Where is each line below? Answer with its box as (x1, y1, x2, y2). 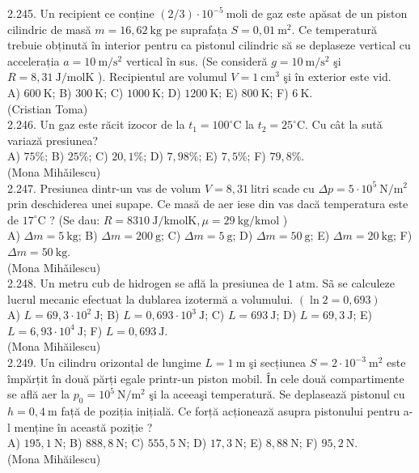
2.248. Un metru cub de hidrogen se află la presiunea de (7, 275, 285, 292)
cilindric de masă (7, 20, 91, 37)
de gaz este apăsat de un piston (251, 5, 408, 21)
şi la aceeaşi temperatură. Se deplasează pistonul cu (149, 386, 405, 403)
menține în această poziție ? (14, 418, 153, 435)
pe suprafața (165, 20, 227, 37)
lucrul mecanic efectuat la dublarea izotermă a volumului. (7, 290, 294, 307)
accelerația (7, 52, 60, 69)
